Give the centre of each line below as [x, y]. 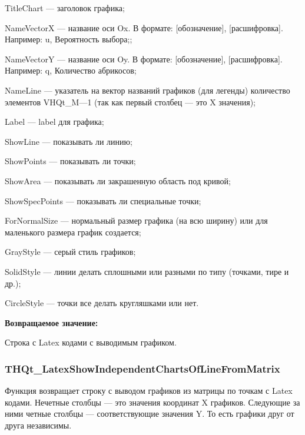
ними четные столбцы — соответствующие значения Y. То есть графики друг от [150, 414]
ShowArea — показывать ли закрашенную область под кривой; [118, 180]
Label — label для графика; [54, 122]
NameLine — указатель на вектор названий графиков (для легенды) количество [147, 90]
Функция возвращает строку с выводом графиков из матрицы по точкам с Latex [149, 391]
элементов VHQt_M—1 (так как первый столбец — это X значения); [130, 102]
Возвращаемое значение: [52, 322]
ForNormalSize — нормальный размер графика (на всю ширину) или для [136, 220]
